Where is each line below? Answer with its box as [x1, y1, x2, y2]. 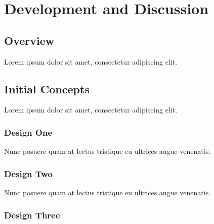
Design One [4, 126, 53, 138]
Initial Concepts [4, 81, 90, 96]
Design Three [4, 208, 60, 221]
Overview [4, 32, 55, 48]
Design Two [4, 167, 53, 180]
